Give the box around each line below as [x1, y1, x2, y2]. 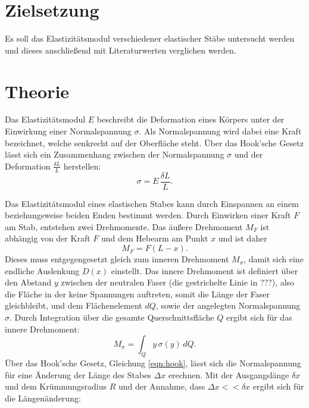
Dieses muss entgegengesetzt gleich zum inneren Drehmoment [5, 253, 229, 265]
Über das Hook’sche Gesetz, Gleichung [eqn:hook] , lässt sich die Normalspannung [5, 357, 301, 369]
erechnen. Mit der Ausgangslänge [168, 368, 289, 381]
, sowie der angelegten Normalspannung [155, 299, 301, 312]
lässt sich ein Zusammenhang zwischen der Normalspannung [5, 148, 224, 161]
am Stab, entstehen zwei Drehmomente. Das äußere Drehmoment [5, 220, 243, 233]
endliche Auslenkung [5, 264, 80, 277]
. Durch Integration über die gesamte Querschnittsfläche [10, 311, 214, 324]
